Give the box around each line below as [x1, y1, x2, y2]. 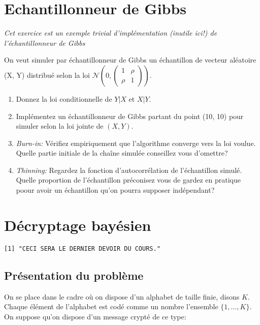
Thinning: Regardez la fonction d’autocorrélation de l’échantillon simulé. [16, 164, 242, 175]
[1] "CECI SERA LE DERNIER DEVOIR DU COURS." [4, 245, 160, 252]
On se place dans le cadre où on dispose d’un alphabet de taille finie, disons [4, 291, 240, 302]
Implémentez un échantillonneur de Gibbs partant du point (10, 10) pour [16, 110, 244, 121]
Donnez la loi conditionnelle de [16, 93, 112, 104]
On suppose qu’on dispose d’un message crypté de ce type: [4, 311, 186, 321]
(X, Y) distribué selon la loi [4, 69, 90, 80]
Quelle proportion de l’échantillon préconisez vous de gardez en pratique [16, 174, 241, 185]
